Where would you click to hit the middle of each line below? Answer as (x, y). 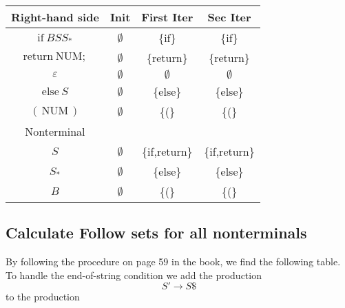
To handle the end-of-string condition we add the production (134, 275)
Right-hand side (55, 17)
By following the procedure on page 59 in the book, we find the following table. (173, 261)
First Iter (167, 17)
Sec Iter (229, 17)
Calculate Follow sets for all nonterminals (156, 233)
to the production (43, 297)
